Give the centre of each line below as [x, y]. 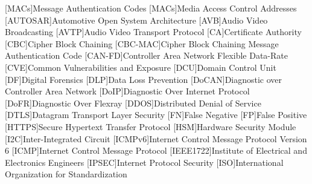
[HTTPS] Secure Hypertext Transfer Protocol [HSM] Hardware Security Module [151, 126]
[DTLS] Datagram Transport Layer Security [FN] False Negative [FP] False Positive [156, 115]
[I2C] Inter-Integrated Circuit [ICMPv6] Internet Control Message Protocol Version [156, 138]
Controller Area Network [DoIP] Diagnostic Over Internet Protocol [127, 91]
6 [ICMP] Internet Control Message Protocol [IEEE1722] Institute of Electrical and [156, 150]
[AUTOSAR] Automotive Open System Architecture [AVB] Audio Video [136, 20]
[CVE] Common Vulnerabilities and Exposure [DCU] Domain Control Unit [141, 67]
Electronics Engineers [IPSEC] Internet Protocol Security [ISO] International [144, 162]
